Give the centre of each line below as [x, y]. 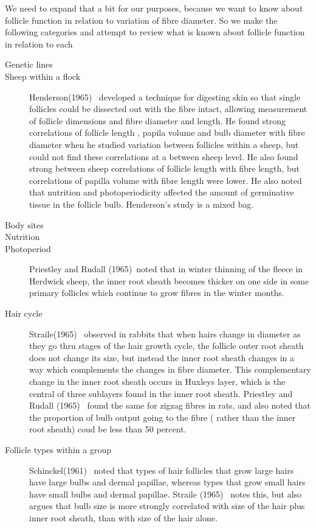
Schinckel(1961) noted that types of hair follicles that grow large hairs [162, 470]
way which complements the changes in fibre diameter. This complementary [170, 369]
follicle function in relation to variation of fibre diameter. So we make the [141, 20]
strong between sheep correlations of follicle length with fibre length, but [164, 168]
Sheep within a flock [43, 76]
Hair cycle [24, 313]
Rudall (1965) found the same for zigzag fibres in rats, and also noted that [170, 405]
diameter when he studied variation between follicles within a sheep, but [164, 144]
